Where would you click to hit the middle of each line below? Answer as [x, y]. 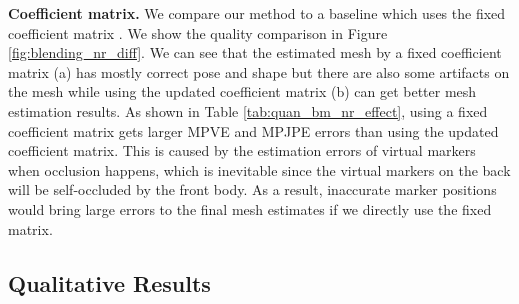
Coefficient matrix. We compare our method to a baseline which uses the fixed [257, 13]
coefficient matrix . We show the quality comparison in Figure [198, 32]
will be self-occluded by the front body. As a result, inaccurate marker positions [252, 189]
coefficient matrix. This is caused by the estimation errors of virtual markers [242, 150]
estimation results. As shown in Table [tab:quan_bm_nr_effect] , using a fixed [248, 110]
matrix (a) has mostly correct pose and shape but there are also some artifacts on [259, 71]
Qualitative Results [109, 282]
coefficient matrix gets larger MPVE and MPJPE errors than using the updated [253, 130]
